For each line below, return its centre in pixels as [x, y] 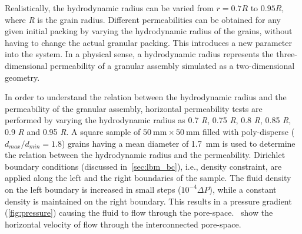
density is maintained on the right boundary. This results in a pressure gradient [148, 201]
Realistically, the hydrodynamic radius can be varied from [109, 8]
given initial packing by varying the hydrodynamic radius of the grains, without [149, 31]
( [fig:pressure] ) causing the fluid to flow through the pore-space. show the [139, 212]
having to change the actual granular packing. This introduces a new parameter [149, 42]
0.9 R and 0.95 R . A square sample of [73, 131]
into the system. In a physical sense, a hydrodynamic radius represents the [139, 54]
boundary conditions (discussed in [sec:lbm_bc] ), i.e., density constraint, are [143, 166]
